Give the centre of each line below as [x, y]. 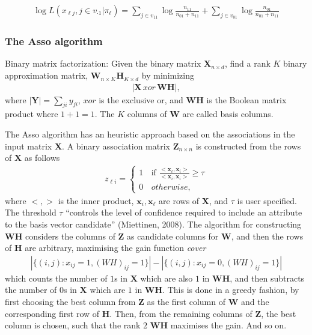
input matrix [29, 146]
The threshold [31, 212]
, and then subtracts [267, 278]
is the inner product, [96, 200]
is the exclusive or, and [141, 99]
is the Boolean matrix [246, 99]
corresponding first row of [52, 313]
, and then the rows [267, 236]
